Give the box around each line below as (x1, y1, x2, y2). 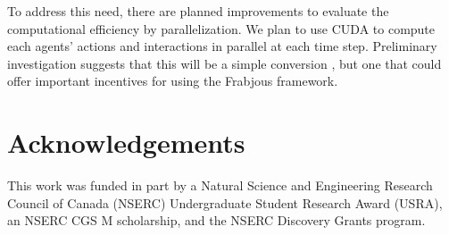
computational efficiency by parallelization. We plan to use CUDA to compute (7, 19, 436, 38)
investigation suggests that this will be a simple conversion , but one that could (7, 54, 442, 72)
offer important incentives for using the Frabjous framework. (7, 71, 338, 90)
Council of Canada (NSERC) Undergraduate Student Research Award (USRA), (7, 193, 443, 212)
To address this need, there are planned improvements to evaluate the (7, 2, 389, 20)
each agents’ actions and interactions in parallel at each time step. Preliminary (7, 37, 437, 55)
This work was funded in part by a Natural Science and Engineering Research (7, 176, 433, 195)
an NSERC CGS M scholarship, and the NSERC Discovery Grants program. (7, 211, 426, 230)
